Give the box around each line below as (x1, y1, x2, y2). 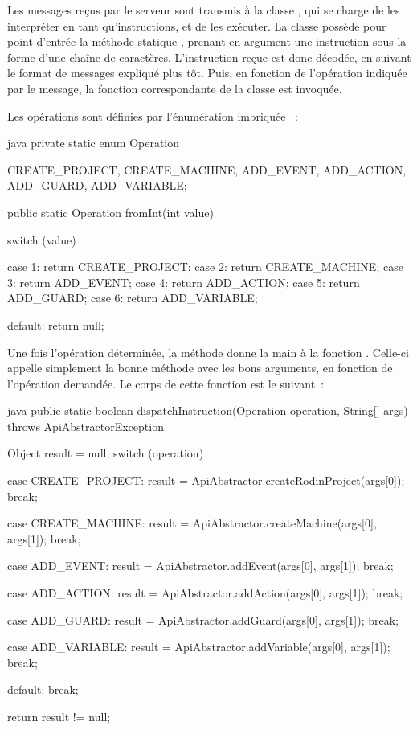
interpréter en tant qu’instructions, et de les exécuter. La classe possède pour (7, 17, 386, 34)
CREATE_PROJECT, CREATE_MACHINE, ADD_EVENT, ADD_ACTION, (7, 161, 407, 178)
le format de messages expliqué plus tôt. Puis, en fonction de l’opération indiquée (7, 64, 407, 81)
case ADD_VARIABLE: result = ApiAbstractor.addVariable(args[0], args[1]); (7, 638, 390, 655)
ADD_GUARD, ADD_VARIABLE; (7, 177, 187, 194)
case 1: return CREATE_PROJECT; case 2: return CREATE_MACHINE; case (7, 258, 403, 275)
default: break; (7, 681, 79, 698)
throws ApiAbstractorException (7, 417, 164, 434)
